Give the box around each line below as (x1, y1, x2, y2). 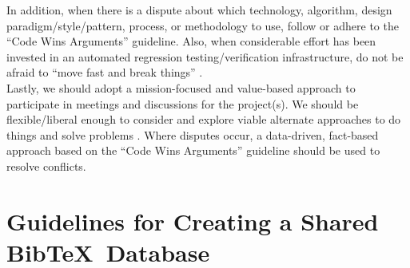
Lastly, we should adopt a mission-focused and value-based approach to (6, 79, 356, 96)
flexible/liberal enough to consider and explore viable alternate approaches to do (6, 111, 401, 128)
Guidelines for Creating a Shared (6, 204, 379, 237)
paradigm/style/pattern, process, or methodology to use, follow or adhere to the (6, 17, 399, 33)
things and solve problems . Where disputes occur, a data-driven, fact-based (6, 126, 379, 143)
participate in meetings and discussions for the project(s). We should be (6, 95, 359, 112)
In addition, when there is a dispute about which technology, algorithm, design (6, 2, 392, 18)
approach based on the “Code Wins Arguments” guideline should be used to (6, 142, 380, 159)
